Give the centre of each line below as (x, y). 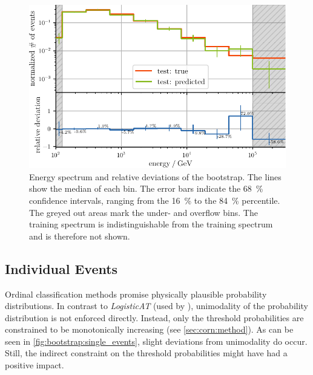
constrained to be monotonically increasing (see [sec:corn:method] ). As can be (149, 329)
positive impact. (35, 365)
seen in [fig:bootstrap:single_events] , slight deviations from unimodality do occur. (156, 341)
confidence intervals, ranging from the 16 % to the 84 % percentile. (155, 200)
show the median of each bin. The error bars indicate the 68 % (146, 188)
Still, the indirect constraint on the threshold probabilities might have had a (146, 353)
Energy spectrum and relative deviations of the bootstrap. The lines (155, 176)
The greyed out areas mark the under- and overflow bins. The (143, 212)
